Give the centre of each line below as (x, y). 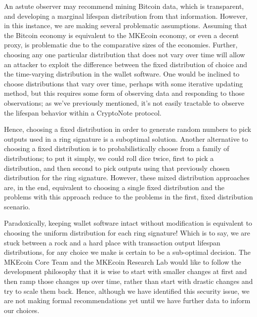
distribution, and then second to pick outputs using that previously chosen (117, 168)
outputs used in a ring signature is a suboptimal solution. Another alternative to (126, 139)
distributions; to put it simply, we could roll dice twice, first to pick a (109, 158)
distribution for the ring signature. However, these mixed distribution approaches (127, 178)
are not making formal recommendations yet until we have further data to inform (127, 300)
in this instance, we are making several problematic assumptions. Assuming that (126, 25)
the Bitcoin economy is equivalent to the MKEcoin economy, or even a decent (122, 35)
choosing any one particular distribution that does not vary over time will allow (125, 54)
